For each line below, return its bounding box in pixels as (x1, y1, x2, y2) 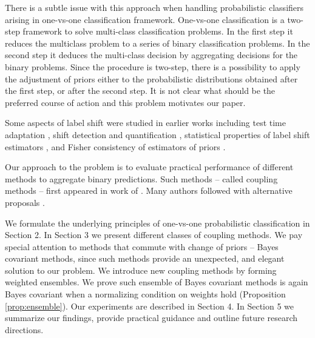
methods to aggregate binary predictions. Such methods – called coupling (5, 172, 278, 185)
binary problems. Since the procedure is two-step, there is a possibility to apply (5, 60, 300, 73)
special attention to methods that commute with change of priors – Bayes (5, 240, 279, 253)
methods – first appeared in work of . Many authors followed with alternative (5, 184, 293, 197)
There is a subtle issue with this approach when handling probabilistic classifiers (5, 1, 304, 13)
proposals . (5, 196, 45, 208)
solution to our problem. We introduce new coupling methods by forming (5, 263, 277, 276)
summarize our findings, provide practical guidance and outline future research (5, 311, 297, 324)
